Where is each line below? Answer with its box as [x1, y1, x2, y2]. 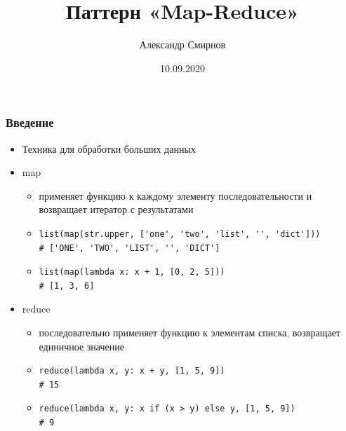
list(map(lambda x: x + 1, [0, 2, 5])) [39, 267, 225, 278]
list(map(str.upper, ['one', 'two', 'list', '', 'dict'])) [39, 228, 321, 239]
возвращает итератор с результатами [39, 202, 194, 217]
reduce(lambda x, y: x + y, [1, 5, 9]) [39, 366, 225, 376]
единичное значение [39, 338, 124, 353]
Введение [6, 114, 54, 131]
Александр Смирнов [139, 37, 226, 52]
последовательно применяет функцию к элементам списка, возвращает [39, 324, 341, 339]
